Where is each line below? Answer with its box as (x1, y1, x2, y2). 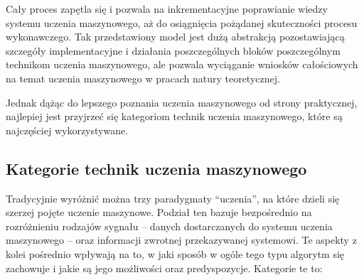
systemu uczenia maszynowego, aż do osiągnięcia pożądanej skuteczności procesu (6, 15, 358, 30)
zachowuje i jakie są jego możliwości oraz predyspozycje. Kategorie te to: (6, 260, 323, 275)
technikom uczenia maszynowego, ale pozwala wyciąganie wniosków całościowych (6, 57, 358, 72)
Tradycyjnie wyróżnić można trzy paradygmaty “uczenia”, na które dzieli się (6, 190, 340, 205)
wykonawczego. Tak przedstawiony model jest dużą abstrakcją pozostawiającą (6, 29, 345, 44)
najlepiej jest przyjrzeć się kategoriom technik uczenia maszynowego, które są (6, 109, 343, 124)
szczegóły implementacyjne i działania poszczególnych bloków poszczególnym (6, 43, 341, 58)
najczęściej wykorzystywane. (6, 122, 129, 137)
